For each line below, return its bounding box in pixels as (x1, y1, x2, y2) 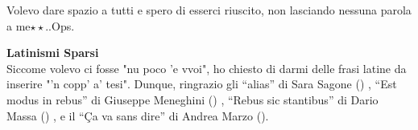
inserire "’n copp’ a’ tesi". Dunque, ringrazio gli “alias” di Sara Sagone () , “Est (6, 75, 397, 92)
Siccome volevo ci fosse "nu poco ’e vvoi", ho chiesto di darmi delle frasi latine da (6, 59, 407, 76)
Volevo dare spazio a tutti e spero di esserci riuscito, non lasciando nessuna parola (6, 2, 412, 18)
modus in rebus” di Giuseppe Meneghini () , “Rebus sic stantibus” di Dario (6, 91, 379, 108)
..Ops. (45, 17, 75, 34)
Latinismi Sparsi (6, 44, 99, 61)
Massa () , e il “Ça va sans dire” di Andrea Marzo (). (6, 107, 269, 124)
